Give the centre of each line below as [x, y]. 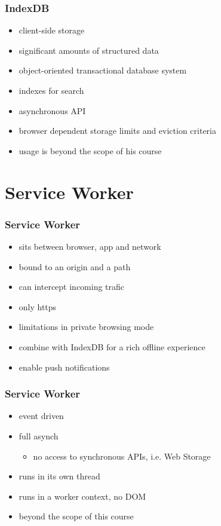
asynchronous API [52, 110]
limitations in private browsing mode [86, 327]
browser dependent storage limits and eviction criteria [117, 131]
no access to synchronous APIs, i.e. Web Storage [122, 456]
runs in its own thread [59, 476]
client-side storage [52, 30]
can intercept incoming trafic [72, 287]
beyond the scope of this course [76, 516]
